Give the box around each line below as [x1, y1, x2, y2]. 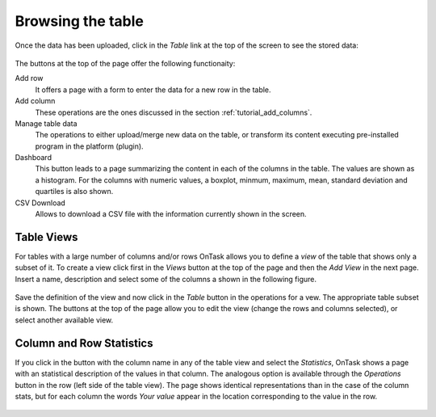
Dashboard [15, 153, 52, 162]
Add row [15, 74, 44, 83]
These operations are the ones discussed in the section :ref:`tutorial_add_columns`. [35, 107, 312, 117]
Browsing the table [15, 12, 145, 30]
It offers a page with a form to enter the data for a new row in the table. [35, 85, 271, 95]
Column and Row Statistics [15, 336, 153, 350]
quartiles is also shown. [35, 187, 114, 196]
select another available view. [15, 315, 114, 325]
